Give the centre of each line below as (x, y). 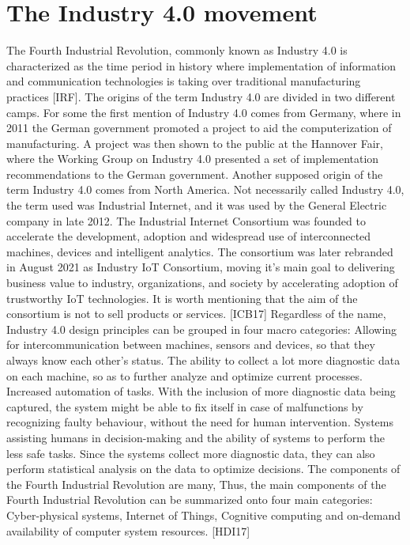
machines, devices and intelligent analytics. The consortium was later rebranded (200, 251)
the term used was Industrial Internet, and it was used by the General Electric (197, 205)
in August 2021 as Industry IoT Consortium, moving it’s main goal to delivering (201, 267)
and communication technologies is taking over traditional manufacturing (184, 81)
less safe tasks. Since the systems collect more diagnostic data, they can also (191, 453)
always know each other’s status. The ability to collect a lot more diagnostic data (203, 360)
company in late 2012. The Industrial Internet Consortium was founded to (186, 220)
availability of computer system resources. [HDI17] (128, 530)
